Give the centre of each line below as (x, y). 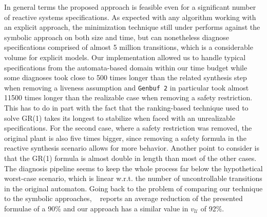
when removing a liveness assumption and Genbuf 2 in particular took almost (127, 87)
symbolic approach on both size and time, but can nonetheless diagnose (117, 37)
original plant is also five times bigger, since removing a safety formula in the (125, 138)
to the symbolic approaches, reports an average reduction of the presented (123, 198)
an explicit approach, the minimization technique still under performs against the (132, 27)
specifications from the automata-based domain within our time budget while (126, 67)
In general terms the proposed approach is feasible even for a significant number (130, 7)
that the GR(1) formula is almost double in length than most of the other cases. (130, 158)
